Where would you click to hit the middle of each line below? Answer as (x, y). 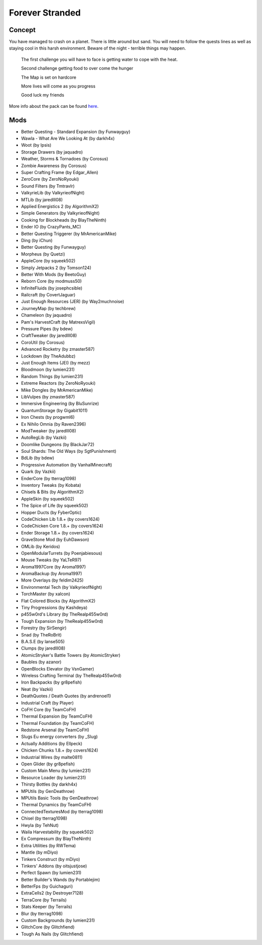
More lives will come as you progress (58, 86)
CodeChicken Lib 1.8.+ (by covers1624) (60, 519)
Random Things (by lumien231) (52, 376)
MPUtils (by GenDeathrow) (48, 791)
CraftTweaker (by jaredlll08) (49, 336)
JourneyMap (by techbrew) (49, 308)
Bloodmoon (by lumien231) (48, 370)
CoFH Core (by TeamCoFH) (49, 709)
